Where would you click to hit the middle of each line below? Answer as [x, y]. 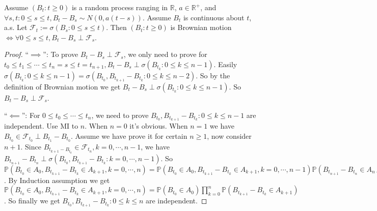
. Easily [225, 64]
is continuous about [214, 17]
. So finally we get [32, 201]
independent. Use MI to [41, 126]
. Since [31, 146]
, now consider [229, 136]
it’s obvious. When [159, 126]
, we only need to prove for [165, 54]
